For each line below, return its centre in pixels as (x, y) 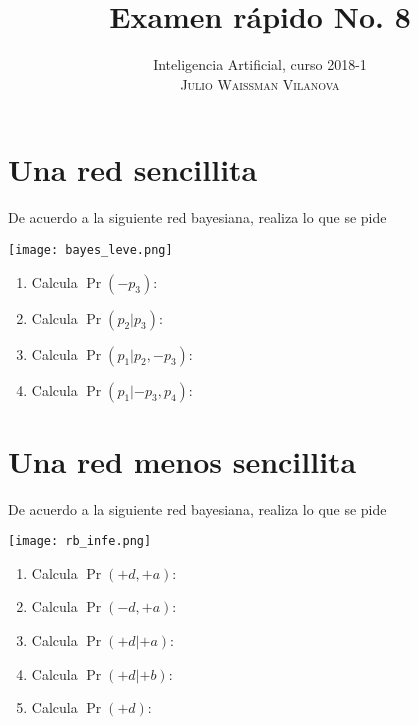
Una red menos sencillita (182, 460)
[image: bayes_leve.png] (90, 249)
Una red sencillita (133, 169)
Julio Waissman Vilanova (260, 83)
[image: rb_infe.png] (80, 541)
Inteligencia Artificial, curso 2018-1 (260, 64)
